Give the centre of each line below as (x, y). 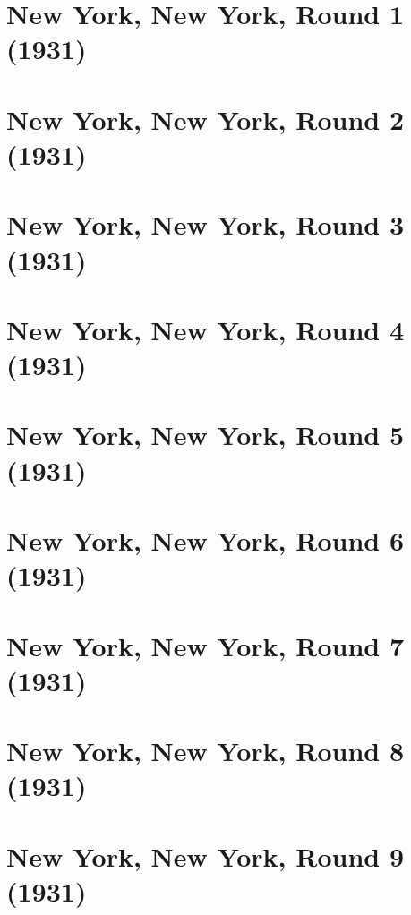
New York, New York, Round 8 (205, 751)
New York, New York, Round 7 (205, 645)
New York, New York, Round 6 (205, 540)
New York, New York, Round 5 (205, 435)
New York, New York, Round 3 (205, 224)
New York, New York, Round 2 (205, 119)
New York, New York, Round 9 (205, 855)
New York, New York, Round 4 (205, 329)
